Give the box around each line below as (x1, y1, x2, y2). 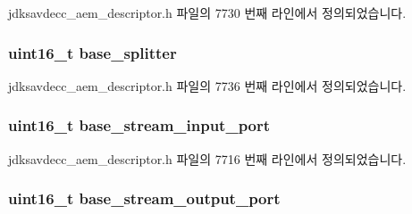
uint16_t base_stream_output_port (8, 187, 281, 210)
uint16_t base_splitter (8, 41, 177, 63)
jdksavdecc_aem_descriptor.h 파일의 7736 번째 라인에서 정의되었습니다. (8, 76, 407, 95)
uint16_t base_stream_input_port (8, 114, 271, 136)
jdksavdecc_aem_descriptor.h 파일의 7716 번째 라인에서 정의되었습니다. (8, 149, 407, 168)
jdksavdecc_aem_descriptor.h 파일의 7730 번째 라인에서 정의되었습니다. (8, 4, 407, 21)
